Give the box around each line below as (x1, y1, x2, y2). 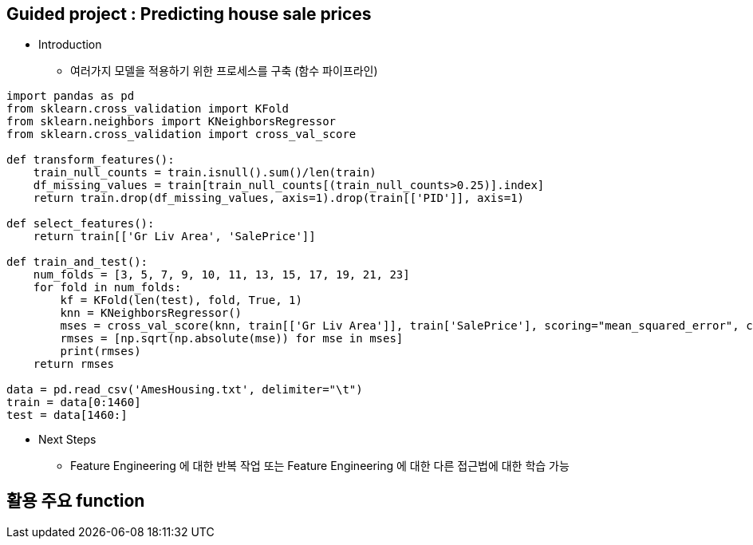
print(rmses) (60, 345, 141, 358)
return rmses (33, 357, 114, 371)
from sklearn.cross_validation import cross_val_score (6, 128, 357, 141)
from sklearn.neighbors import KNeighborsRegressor (6, 115, 337, 128)
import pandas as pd (6, 89, 135, 103)
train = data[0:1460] (6, 396, 141, 409)
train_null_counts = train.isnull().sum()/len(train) (33, 166, 376, 180)
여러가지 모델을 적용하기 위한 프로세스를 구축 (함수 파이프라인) (70, 64, 378, 78)
